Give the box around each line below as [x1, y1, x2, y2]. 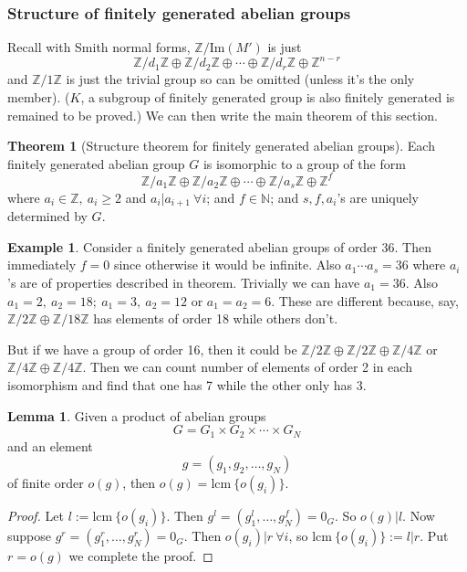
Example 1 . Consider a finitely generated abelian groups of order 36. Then [7, 237, 431, 256]
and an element [7, 436, 93, 455]
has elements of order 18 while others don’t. [93, 309, 338, 328]
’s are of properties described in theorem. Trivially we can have [7, 273, 360, 292]
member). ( [7, 87, 70, 106]
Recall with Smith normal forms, [7, 37, 191, 57]
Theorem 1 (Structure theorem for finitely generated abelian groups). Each [7, 136, 435, 155]
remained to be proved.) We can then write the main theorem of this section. [7, 105, 439, 124]
